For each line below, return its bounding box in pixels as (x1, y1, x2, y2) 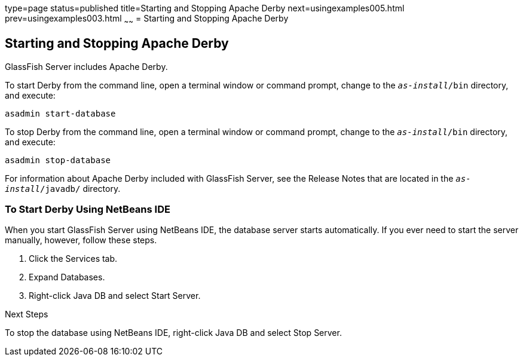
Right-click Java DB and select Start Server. (29, 290, 201, 301)
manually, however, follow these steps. (5, 235, 157, 246)
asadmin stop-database (5, 155, 111, 165)
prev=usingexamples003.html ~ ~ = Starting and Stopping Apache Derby (5, 13, 289, 26)
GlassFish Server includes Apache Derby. (5, 61, 168, 72)
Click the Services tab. (29, 253, 118, 264)
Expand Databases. (29, 272, 105, 283)
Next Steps (5, 309, 48, 320)
